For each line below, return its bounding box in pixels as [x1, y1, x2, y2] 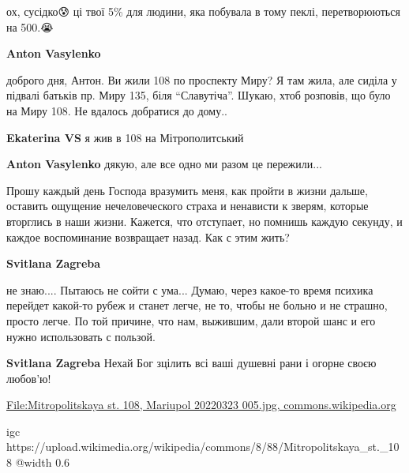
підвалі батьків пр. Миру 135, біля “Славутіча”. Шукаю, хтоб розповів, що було [6, 87, 391, 103]
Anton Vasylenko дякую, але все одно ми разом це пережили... [6, 156, 322, 172]
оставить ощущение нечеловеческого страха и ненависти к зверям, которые [6, 197, 369, 214]
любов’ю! [6, 370, 51, 386]
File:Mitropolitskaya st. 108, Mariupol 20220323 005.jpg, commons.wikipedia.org [6, 396, 396, 413]
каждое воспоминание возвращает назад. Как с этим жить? [6, 228, 290, 245]
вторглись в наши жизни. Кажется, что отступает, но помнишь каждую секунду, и [6, 212, 403, 229]
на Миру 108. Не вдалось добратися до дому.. [6, 102, 227, 118]
